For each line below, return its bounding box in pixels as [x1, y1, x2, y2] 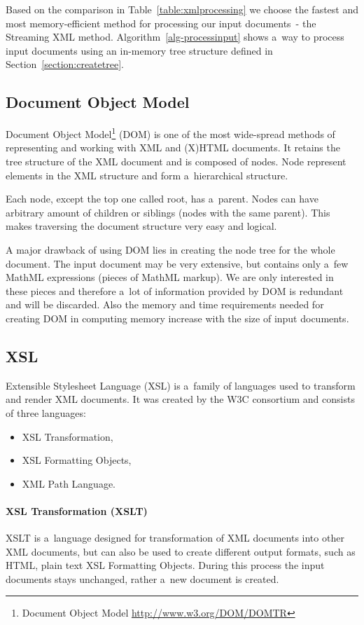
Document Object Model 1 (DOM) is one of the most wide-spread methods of [6, 125, 335, 141]
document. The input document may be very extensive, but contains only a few [6, 256, 349, 270]
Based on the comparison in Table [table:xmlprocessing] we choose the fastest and [6, 2, 359, 16]
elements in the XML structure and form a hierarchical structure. [6, 167, 288, 182]
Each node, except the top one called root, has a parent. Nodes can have [6, 191, 318, 206]
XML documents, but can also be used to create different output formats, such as [6, 544, 356, 558]
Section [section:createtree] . [6, 57, 124, 71]
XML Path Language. [22, 476, 116, 490]
